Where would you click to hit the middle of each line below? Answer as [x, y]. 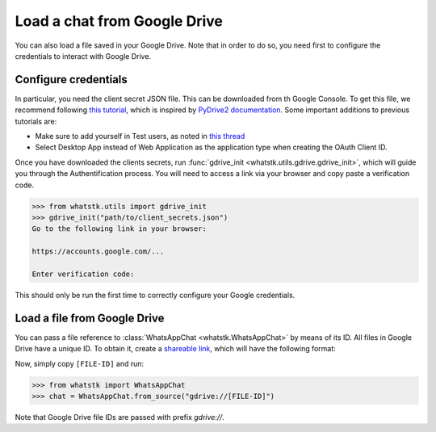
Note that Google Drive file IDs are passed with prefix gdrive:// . [120, 417]
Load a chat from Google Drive [119, 21]
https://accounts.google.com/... [98, 252]
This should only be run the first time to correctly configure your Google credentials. [155, 295]
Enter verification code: [83, 274]
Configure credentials [71, 80]
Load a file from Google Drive [90, 318]
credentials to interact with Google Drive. [83, 56]
